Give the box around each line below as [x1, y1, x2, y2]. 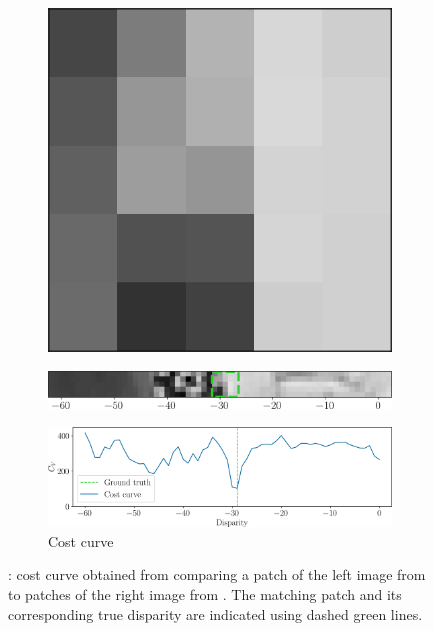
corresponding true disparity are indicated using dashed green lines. [8, 603, 423, 624]
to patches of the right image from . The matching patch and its [8, 584, 402, 605]
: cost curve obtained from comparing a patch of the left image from [8, 564, 426, 585]
